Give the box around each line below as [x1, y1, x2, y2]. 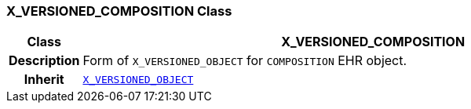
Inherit [24, 71, 64, 88]
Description [9, 53, 80, 69]
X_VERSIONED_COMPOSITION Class [6, 3, 232, 19]
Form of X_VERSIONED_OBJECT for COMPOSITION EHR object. [82, 53, 407, 69]
